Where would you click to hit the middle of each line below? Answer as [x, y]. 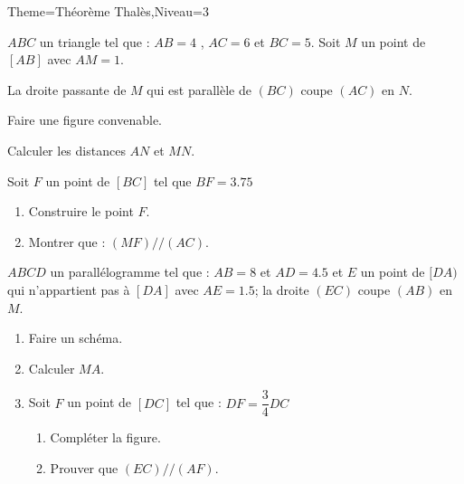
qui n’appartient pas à [69, 289]
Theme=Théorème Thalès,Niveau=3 [108, 11]
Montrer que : [67, 241]
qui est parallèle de [199, 89]
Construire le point [81, 211]
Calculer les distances [66, 150]
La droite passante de [67, 89]
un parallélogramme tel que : [130, 272]
